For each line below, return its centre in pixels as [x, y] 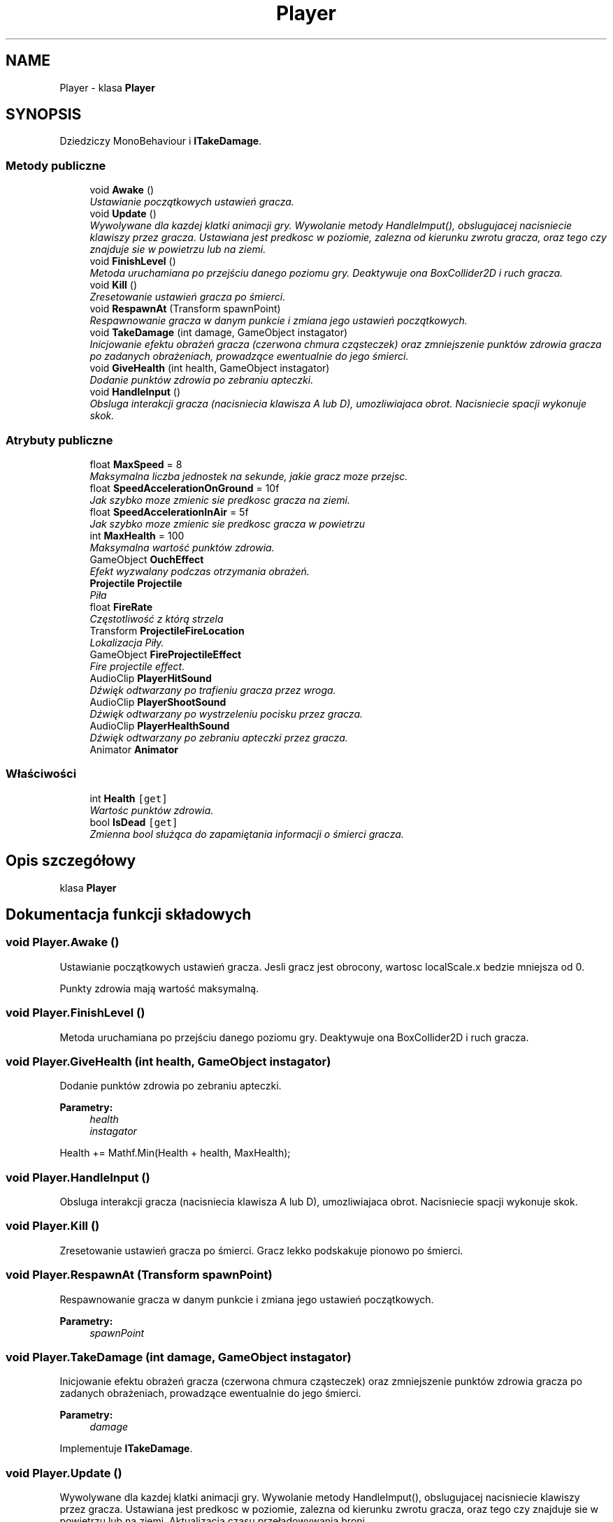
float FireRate [121, 607]
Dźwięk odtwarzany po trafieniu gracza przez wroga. [213, 690]
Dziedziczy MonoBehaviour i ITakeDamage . [161, 141]
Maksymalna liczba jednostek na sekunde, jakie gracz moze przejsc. [249, 476]
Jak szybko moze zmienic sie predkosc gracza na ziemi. [220, 500]
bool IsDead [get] [134, 822]
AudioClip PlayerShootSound [158, 702]
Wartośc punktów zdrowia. [152, 810]
